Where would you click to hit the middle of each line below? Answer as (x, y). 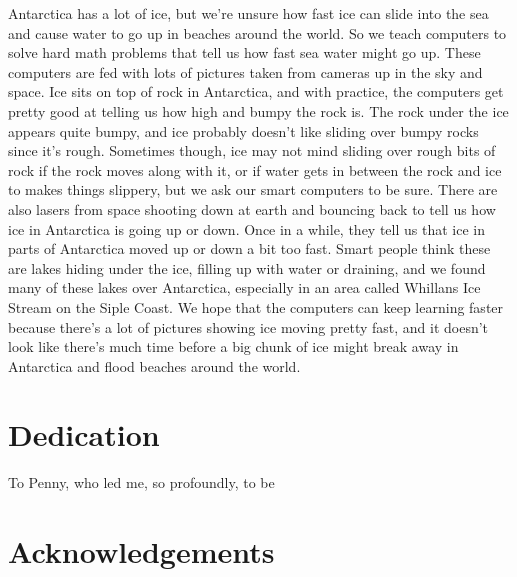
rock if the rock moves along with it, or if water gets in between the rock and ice (255, 169)
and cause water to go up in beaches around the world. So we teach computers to (257, 32)
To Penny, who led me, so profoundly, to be (141, 482)
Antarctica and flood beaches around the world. (154, 365)
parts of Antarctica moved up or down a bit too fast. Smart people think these (249, 248)
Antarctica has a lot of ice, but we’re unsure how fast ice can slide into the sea (248, 13)
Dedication (84, 434)
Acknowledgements (141, 551)
